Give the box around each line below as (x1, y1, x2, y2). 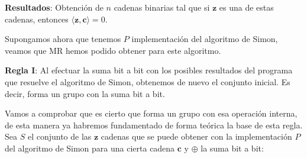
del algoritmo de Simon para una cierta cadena (5, 141, 175, 154)
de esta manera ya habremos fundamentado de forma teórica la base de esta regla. (5, 118, 303, 131)
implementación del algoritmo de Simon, (131, 33, 278, 45)
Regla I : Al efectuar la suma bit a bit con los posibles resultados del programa (5, 64, 293, 76)
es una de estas (219, 1, 274, 13)
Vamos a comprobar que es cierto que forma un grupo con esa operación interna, (5, 107, 298, 120)
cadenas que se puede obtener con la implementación (101, 130, 292, 143)
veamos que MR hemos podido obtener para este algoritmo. (5, 44, 221, 56)
